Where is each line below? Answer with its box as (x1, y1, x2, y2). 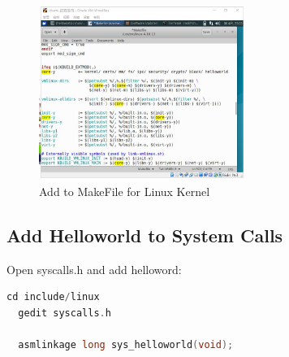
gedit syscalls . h (18, 307, 111, 319)
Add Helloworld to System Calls (6, 222, 283, 247)
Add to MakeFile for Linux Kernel (39, 182, 210, 199)
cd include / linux (6, 291, 100, 303)
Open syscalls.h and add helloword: (6, 260, 182, 277)
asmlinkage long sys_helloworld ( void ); (18, 339, 234, 350)
